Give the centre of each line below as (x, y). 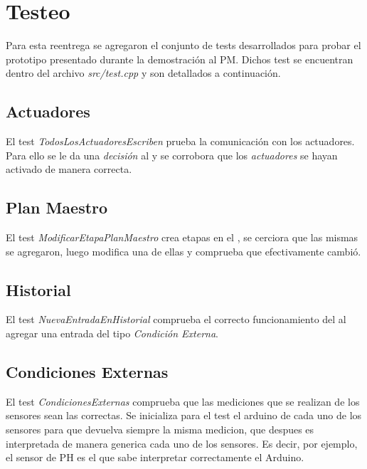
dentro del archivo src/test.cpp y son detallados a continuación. (143, 73)
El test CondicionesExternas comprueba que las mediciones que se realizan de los (183, 401)
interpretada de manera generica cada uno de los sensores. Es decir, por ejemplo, (182, 443)
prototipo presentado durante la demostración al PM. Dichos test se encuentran (180, 59)
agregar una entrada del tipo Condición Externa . (112, 333)
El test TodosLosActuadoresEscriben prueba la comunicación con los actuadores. (180, 141)
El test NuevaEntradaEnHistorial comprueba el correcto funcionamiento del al (176, 319)
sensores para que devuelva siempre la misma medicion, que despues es (160, 430)
